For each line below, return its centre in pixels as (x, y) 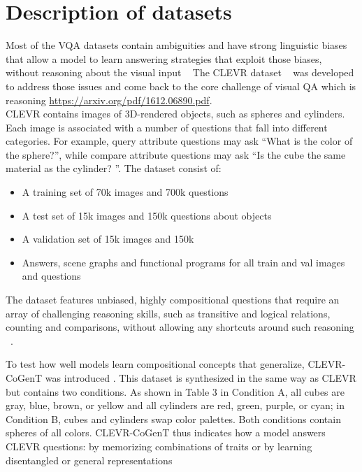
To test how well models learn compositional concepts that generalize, (155, 364)
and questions (51, 276)
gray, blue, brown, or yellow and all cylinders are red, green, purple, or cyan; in (175, 405)
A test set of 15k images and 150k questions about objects (147, 215)
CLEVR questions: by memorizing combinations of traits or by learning (159, 446)
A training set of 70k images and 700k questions (125, 192)
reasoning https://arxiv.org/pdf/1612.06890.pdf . (109, 100)
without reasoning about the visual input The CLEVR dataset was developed (180, 72)
